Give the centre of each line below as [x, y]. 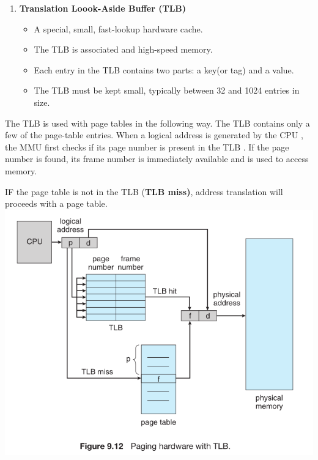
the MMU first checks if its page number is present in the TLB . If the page [147, 147]
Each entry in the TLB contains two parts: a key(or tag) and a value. [164, 69]
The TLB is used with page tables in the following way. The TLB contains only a [157, 123]
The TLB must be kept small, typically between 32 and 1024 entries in [167, 90]
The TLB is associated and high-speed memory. [123, 49]
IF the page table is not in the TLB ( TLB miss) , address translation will [144, 191]
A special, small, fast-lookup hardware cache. [118, 28]
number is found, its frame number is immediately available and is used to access [157, 159]
